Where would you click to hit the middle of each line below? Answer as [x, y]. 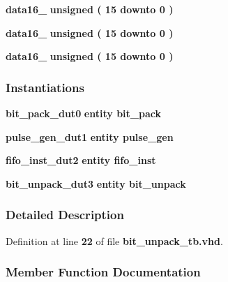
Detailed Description [65, 215]
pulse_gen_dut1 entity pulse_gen [90, 136]
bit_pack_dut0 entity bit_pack [83, 113]
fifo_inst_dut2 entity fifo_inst [81, 160]
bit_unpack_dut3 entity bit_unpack [96, 183]
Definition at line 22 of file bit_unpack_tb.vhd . [114, 240]
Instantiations [45, 87]
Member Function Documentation [103, 272]
